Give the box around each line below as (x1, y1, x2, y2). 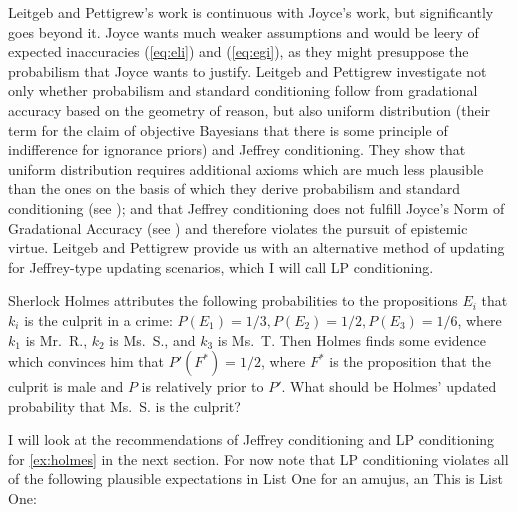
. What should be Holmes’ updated (281, 376, 497, 397)
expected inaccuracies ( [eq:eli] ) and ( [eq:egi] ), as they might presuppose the (8, 41, 469, 62)
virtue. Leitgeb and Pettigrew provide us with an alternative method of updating (8, 237, 505, 258)
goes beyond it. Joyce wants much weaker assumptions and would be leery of (8, 21, 479, 42)
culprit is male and (8, 376, 124, 397)
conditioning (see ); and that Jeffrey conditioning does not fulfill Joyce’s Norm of (8, 197, 505, 218)
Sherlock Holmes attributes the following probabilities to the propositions (8, 290, 458, 311)
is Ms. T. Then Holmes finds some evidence (217, 329, 487, 350)
